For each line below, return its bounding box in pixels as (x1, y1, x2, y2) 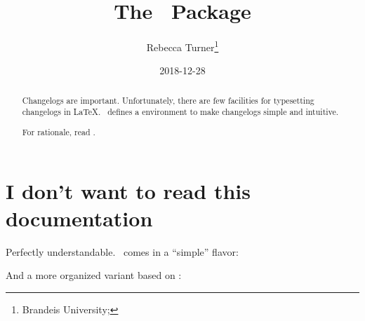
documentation (6, 203, 153, 232)
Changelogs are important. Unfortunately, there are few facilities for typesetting (22, 94, 314, 106)
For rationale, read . (22, 125, 95, 137)
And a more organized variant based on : (6, 268, 182, 282)
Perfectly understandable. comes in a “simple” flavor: (6, 244, 239, 259)
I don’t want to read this (6, 176, 251, 205)
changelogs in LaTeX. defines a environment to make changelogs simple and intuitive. (22, 106, 339, 118)
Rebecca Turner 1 (146, 38, 219, 54)
